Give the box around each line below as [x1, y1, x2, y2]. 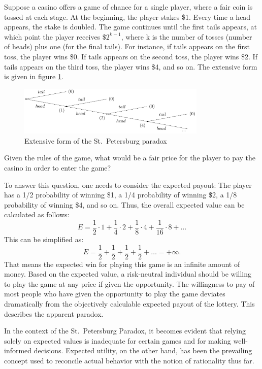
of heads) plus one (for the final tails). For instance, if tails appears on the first [4, 41, 250, 52]
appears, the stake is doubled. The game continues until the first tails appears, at [4, 21, 257, 32]
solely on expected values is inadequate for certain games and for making [4, 335, 231, 346]
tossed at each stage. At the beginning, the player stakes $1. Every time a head [4, 11, 251, 22]
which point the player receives [4, 31, 101, 42]
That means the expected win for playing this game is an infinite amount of [4, 258, 240, 269]
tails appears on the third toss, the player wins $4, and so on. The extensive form [4, 61, 257, 72]
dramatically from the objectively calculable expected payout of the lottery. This [4, 298, 255, 309]
